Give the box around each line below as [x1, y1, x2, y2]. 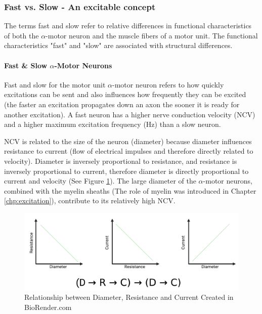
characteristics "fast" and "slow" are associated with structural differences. [4, 40, 233, 51]
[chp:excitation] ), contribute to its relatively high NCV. [4, 195, 176, 206]
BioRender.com [24, 301, 72, 312]
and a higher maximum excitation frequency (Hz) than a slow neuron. [4, 119, 221, 129]
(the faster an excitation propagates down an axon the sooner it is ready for [4, 99, 240, 109]
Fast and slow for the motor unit [4, 79, 106, 89]
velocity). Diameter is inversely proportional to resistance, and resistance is [4, 155, 237, 166]
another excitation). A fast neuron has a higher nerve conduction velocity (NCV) [4, 109, 255, 119]
